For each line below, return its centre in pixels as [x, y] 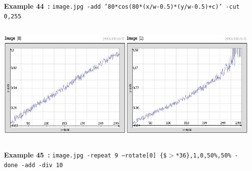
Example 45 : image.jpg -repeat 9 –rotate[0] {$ [86, 155]
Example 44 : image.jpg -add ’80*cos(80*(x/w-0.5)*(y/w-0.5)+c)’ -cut [122, 6]
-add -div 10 [42, 165]
